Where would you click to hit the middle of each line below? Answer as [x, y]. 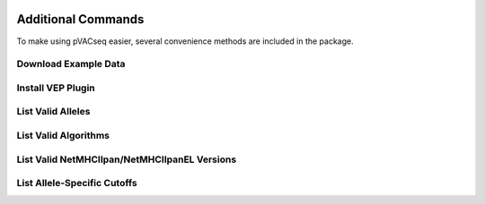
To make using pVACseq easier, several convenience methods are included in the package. [185, 41]
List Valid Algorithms [63, 135]
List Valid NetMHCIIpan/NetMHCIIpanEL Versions [127, 159]
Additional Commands [80, 19]
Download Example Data [71, 64]
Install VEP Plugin [56, 88]
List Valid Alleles [53, 112]
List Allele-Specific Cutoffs [77, 183]
